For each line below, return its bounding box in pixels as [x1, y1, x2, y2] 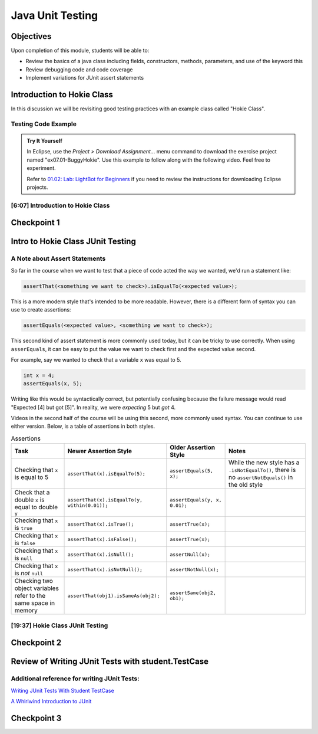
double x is [14, 496, 45, 504]
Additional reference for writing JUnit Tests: [11, 674, 140, 683]
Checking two [14, 577, 53, 585]
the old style [228, 481, 263, 489]
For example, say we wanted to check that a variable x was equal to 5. [11, 356, 182, 363]
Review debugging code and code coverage [25, 65, 133, 73]
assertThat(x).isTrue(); [67, 521, 134, 527]
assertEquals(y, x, [170, 496, 222, 503]
